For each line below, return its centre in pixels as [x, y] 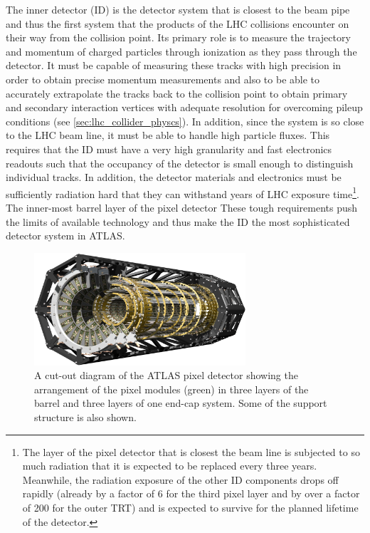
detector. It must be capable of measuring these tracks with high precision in [174, 65]
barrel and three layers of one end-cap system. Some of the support [181, 403]
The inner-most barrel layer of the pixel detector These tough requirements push [182, 207]
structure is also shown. [85, 417]
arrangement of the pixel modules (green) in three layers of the [171, 389]
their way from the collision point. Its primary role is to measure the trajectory [178, 37]
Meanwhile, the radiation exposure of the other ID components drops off [180, 479]
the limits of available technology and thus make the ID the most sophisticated [178, 221]
